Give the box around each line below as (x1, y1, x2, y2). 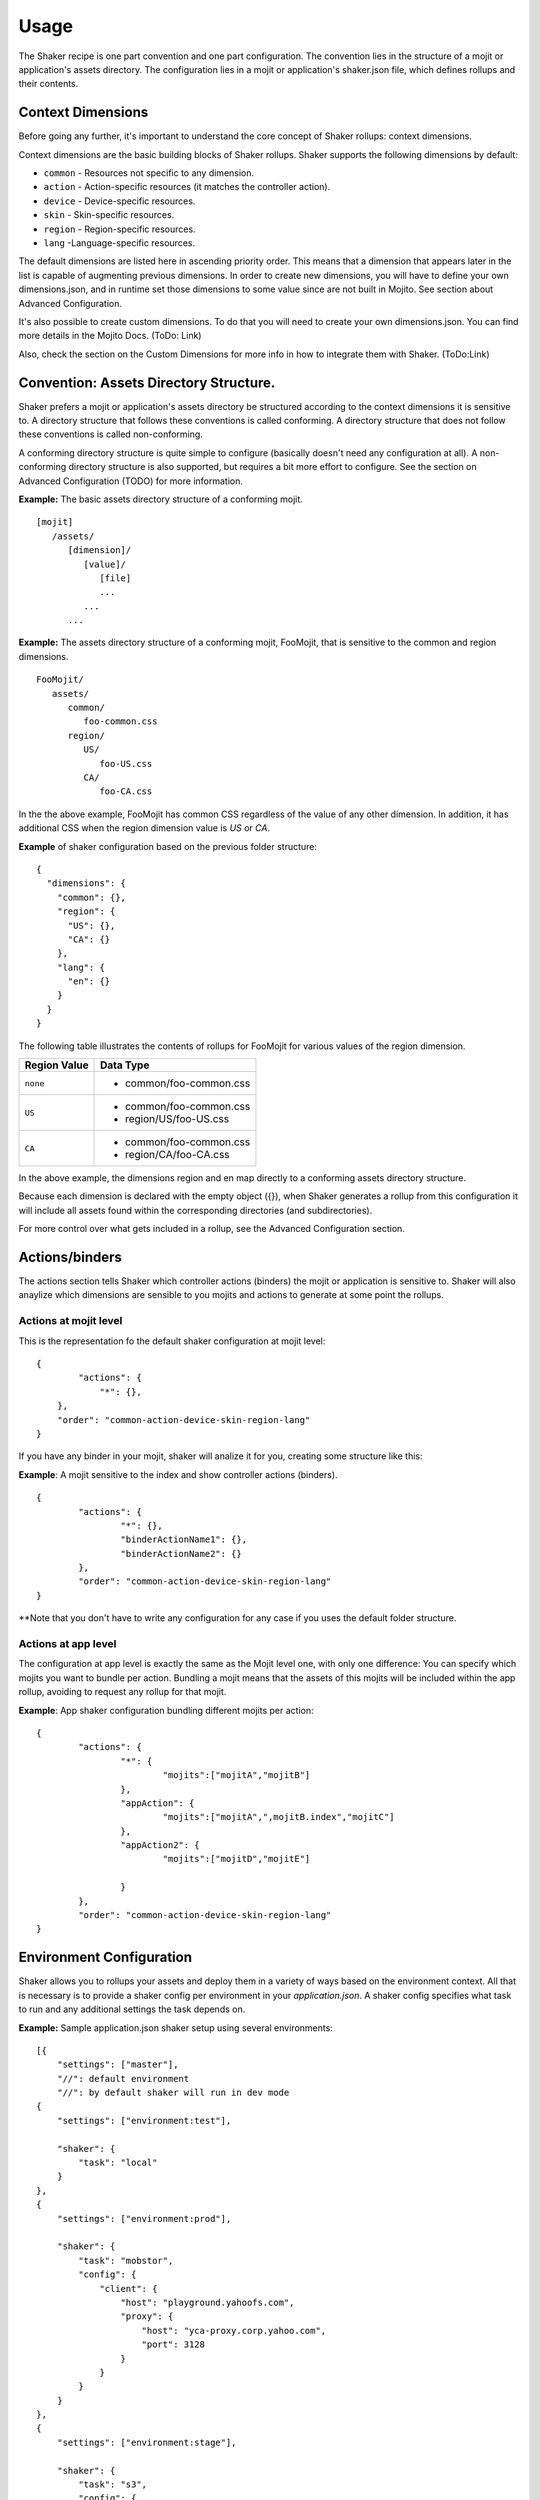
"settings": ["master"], (56, 2059, 179, 2070)
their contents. (18, 78, 79, 90)
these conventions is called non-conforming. (18, 428, 204, 440)
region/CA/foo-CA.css (125, 1148, 230, 1162)
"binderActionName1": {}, (120, 1534, 248, 1545)
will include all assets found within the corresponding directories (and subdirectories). (18, 1204, 373, 1216)
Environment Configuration (18, 1949, 192, 1966)
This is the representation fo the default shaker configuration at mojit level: (18, 1335, 326, 1347)
